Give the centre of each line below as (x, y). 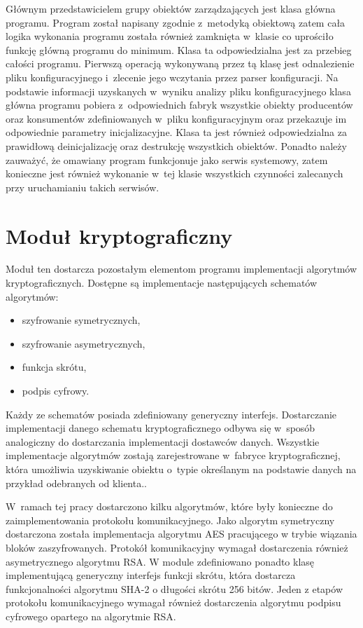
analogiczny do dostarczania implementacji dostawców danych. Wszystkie (163, 441)
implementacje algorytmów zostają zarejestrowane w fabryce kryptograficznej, (173, 455)
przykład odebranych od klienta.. (76, 483)
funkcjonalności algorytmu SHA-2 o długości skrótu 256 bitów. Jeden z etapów (174, 588)
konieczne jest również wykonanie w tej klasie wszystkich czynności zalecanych (175, 173)
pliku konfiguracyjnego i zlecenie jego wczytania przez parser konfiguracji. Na (172, 77)
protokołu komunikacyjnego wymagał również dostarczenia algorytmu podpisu (173, 602)
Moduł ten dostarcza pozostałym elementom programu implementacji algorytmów (181, 269)
